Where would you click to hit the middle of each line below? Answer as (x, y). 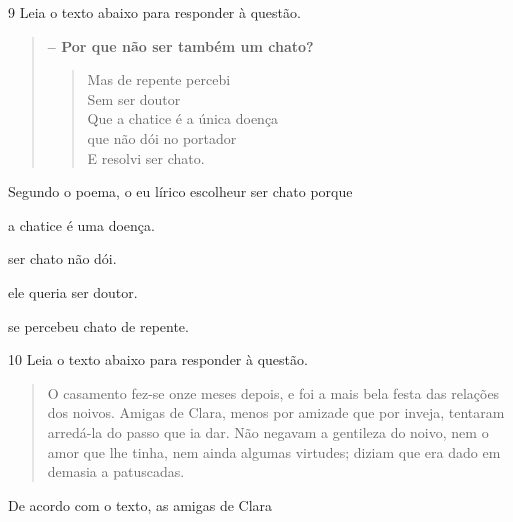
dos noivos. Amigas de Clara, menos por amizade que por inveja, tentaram (276, 412)
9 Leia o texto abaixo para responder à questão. (154, 12)
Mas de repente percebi (159, 79)
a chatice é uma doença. (81, 224)
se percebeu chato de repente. (98, 325)
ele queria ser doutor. (73, 291)
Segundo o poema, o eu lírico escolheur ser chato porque (180, 191)
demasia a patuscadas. (116, 471)
